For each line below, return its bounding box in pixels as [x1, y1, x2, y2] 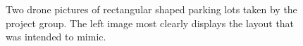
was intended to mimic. [6, 29, 106, 44]
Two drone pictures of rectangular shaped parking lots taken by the [6, 2, 297, 16]
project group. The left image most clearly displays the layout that [6, 15, 295, 30]
